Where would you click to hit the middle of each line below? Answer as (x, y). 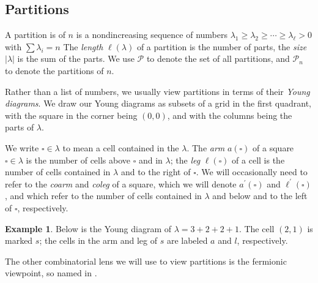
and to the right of (156, 172)
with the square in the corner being (71, 115)
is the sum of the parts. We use (76, 58)
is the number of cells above (78, 160)
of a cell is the (258, 160)
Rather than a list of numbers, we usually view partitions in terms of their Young (157, 91)
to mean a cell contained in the (121, 147)
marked (19, 240)
